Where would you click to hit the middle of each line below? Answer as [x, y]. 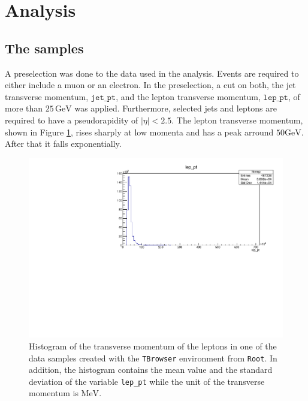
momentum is [54, 393]
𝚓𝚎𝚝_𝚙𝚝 [103, 97]
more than [24, 108]
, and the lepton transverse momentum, [188, 96]
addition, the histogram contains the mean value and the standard [151, 370]
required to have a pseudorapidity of [72, 120]
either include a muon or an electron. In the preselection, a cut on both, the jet [150, 85]
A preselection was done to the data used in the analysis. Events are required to [152, 73]
